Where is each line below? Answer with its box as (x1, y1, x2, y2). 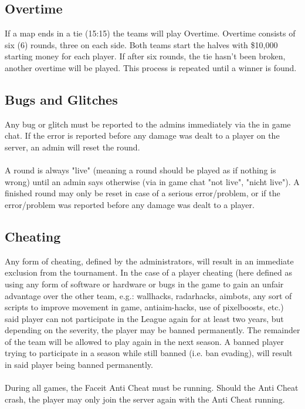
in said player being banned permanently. (5, 358, 153, 371)
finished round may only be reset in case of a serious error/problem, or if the (5, 187, 280, 199)
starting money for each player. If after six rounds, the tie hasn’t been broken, (5, 50, 286, 62)
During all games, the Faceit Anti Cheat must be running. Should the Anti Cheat (5, 381, 299, 394)
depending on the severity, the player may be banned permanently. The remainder (5, 324, 300, 336)
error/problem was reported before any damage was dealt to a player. (5, 198, 255, 210)
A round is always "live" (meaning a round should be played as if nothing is (5, 164, 276, 176)
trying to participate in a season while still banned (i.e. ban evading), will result (5, 347, 293, 359)
